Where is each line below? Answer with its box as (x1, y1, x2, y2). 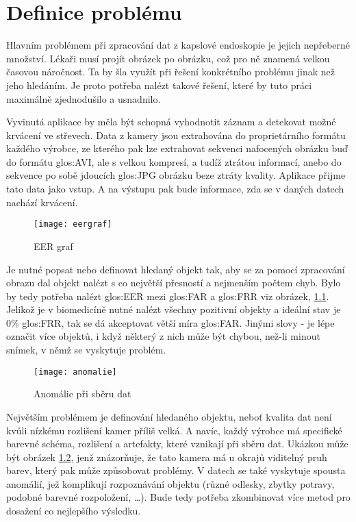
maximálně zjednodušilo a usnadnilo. (6, 91, 161, 105)
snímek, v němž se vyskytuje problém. (6, 343, 166, 357)
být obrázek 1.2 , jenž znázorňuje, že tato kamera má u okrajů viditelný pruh (6, 449, 327, 464)
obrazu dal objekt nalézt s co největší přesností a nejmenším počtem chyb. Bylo (6, 275, 341, 290)
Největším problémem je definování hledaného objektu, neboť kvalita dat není (6, 409, 332, 423)
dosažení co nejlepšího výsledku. (6, 504, 141, 518)
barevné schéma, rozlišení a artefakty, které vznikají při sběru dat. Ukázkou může (6, 436, 348, 451)
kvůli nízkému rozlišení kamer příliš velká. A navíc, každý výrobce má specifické (6, 423, 342, 437)
